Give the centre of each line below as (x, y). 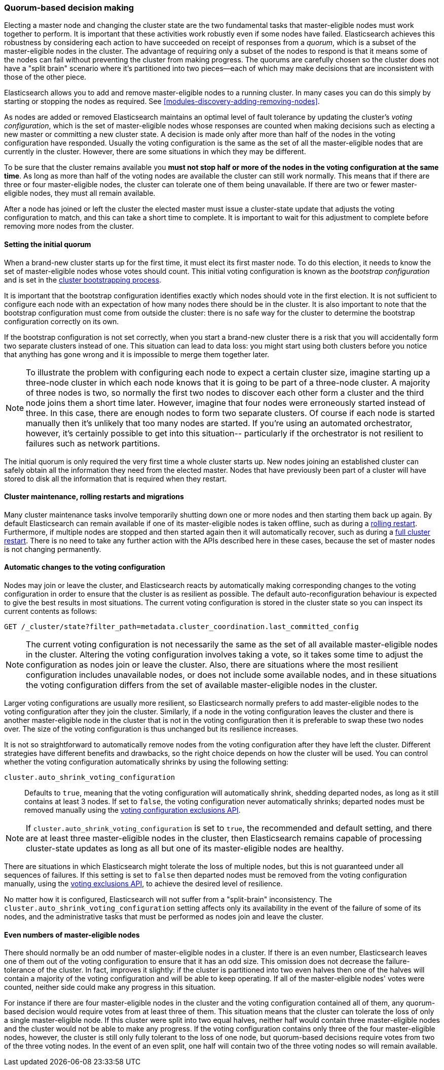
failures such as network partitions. (93, 443)
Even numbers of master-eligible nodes (72, 935)
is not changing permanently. (53, 549)
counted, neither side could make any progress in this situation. (110, 987)
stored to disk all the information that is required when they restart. (116, 478)
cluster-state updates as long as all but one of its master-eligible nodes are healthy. (185, 849)
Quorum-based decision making (69, 8)
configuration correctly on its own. (62, 321)
